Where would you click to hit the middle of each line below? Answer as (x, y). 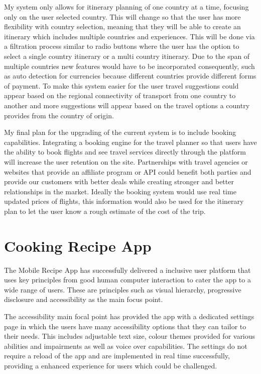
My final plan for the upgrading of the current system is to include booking (120, 132)
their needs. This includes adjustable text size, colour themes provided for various (130, 336)
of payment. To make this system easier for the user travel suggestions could (121, 85)
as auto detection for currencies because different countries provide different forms (130, 76)
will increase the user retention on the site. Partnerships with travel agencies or (126, 161)
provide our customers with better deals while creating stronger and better (119, 181)
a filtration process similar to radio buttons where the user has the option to (122, 46)
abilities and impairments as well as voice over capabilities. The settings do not (126, 346)
